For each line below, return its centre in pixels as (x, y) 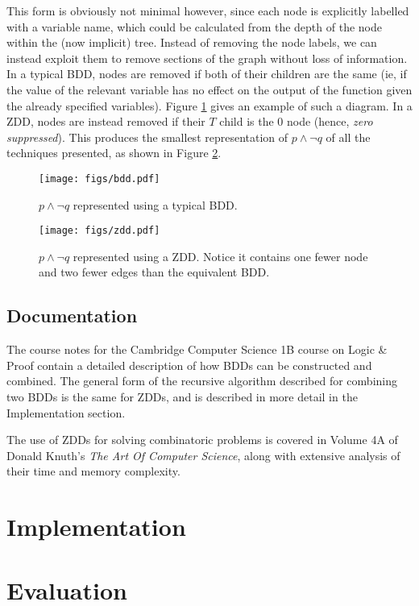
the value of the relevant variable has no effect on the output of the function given (209, 89)
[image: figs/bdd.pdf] (100, 178)
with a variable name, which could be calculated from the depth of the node (194, 26)
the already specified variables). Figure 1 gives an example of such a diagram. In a (209, 105)
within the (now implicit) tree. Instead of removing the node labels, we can (192, 42)
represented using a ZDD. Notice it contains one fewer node (220, 256)
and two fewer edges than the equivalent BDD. (154, 272)
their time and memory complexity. (93, 471)
